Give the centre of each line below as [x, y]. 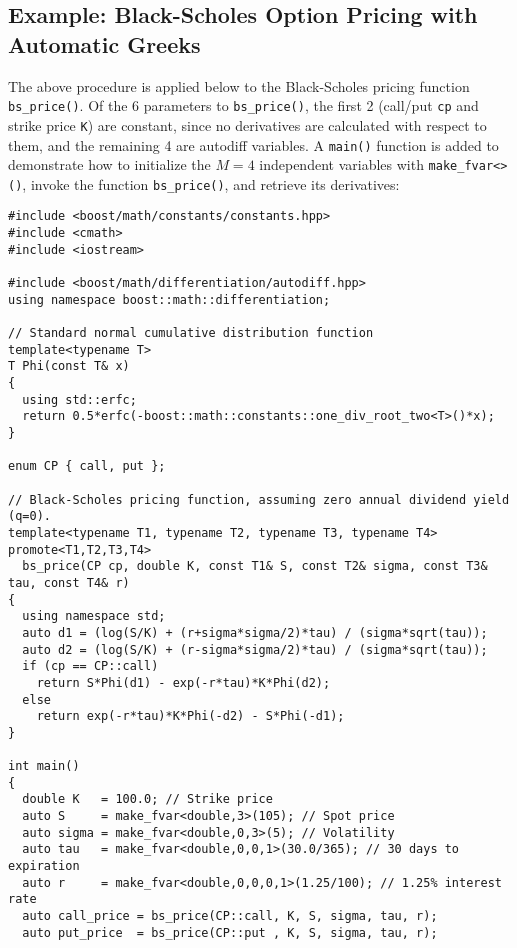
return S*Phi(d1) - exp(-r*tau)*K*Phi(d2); [183, 682]
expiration [44, 866]
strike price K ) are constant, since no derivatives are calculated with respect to [247, 124]
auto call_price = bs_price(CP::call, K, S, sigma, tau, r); [230, 916]
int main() [44, 766]
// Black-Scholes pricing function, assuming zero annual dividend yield [259, 499]
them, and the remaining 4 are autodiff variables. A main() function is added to [253, 144]
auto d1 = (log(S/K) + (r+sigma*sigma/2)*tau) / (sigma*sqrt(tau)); [255, 632]
